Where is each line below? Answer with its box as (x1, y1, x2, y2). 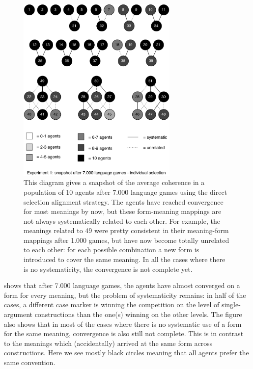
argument (4, 309, 32, 319)
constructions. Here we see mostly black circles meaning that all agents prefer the (4, 347, 249, 358)
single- (221, 299, 241, 310)
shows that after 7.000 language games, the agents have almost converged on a (4, 280, 240, 290)
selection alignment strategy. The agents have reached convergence (24, 196, 224, 207)
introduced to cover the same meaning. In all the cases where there (24, 254, 225, 264)
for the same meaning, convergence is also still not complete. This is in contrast (4, 328, 244, 339)
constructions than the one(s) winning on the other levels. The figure (34, 309, 242, 319)
